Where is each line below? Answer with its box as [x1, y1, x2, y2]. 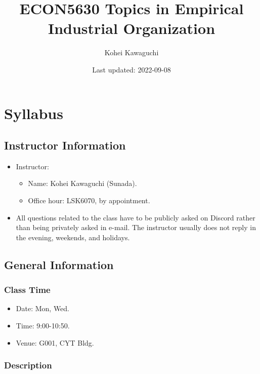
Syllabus [4, 102, 63, 123]
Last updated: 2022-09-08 [92, 64, 171, 74]
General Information [4, 256, 114, 272]
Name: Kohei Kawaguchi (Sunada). [28, 178, 137, 189]
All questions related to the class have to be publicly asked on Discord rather [16, 212, 255, 222]
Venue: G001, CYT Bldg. [16, 337, 94, 348]
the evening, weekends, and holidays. [16, 232, 130, 242]
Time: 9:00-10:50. [16, 320, 70, 331]
